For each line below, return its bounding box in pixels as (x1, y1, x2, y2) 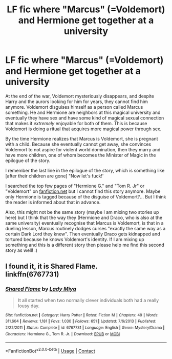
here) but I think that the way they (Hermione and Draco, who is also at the (5, 214, 163, 221)
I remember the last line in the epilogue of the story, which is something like (5, 167, 165, 173)
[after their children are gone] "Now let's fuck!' (5, 173, 104, 179)
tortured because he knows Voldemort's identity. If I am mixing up (5, 236, 144, 242)
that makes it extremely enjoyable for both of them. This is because (5, 120, 147, 126)
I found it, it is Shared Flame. (5, 262, 98, 271)
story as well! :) (5, 247, 37, 253)
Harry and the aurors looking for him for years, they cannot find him (5, 98, 148, 105)
